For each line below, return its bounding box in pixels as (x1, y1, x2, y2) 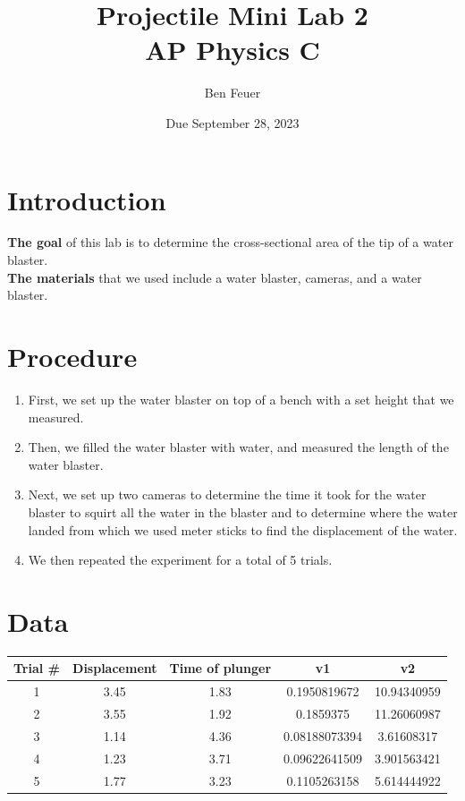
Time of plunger (169, 659, 272, 677)
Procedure (7, 338, 138, 374)
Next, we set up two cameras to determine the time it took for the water (28, 485, 427, 504)
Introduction (7, 181, 166, 217)
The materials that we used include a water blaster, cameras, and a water (7, 268, 422, 286)
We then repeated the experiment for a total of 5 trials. (28, 550, 333, 569)
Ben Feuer (204, 83, 261, 102)
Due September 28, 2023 (165, 113, 300, 132)
